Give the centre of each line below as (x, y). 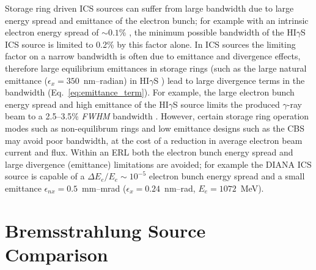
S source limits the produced (226, 104)
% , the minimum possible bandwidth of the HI (208, 32)
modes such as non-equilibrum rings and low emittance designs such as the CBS (155, 128)
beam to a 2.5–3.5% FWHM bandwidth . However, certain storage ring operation (157, 116)
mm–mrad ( (104, 188)
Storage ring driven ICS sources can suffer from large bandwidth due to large (149, 8)
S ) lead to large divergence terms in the (229, 80)
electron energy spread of (52, 32)
